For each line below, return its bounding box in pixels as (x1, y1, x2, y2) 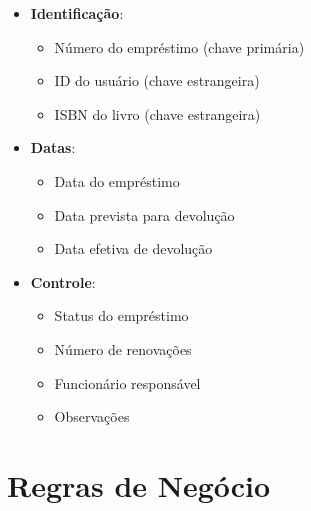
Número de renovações (54, 338, 192, 359)
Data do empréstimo (54, 170, 180, 191)
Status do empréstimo (54, 305, 189, 326)
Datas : (30, 137, 76, 158)
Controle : (30, 271, 96, 292)
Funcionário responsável (54, 372, 201, 393)
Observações (54, 406, 130, 427)
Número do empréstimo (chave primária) (54, 36, 305, 57)
